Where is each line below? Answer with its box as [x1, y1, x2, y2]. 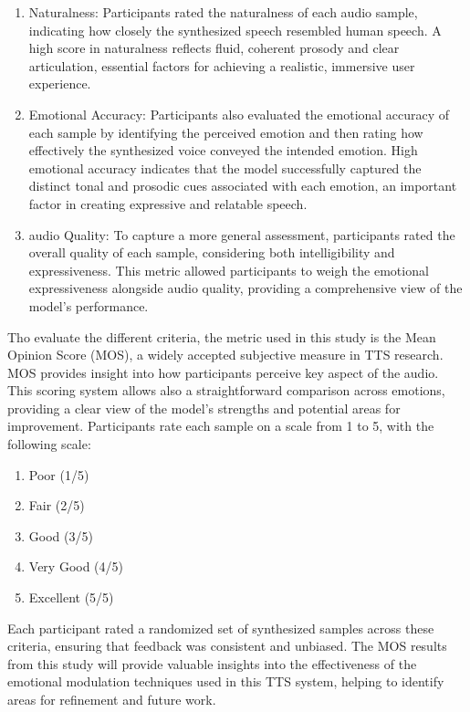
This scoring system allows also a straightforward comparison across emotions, [7, 381, 445, 400]
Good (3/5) [28, 526, 93, 545]
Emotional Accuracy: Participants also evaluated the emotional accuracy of [28, 104, 450, 123]
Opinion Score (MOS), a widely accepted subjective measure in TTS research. [7, 345, 444, 364]
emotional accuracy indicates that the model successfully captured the [28, 158, 422, 177]
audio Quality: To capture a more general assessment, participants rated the [28, 225, 455, 244]
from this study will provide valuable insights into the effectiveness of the [7, 654, 417, 673]
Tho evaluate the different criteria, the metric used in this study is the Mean [7, 327, 436, 346]
